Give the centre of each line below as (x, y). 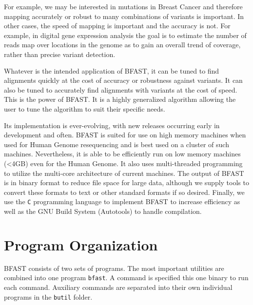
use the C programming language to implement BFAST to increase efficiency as (122, 201)
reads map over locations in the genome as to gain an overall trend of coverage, (122, 45)
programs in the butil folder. (48, 296)
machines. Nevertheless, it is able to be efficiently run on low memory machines (122, 154)
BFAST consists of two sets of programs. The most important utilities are (114, 268)
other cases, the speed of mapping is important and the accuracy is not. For (117, 26)
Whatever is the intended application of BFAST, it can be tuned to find (112, 70)
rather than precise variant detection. (60, 54)
